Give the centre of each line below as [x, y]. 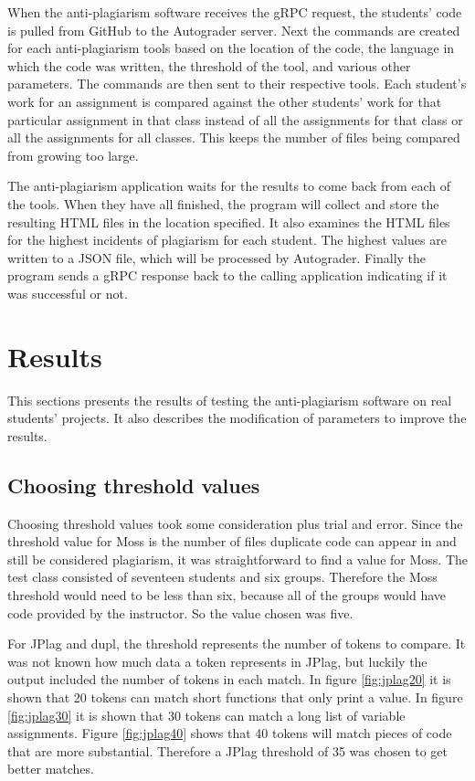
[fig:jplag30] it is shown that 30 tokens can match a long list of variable [206, 715]
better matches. [51, 769]
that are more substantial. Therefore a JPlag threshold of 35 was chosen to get [227, 750]
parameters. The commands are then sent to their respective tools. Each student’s [237, 84]
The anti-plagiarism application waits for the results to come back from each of [229, 186]
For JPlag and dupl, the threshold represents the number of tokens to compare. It [237, 644]
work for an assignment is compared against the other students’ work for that [225, 101]
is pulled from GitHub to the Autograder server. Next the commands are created [234, 30]
